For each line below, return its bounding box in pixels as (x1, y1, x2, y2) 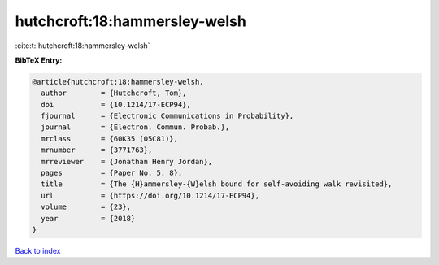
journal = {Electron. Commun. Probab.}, (41, 123, 230, 132)
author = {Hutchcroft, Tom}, (41, 89, 187, 98)
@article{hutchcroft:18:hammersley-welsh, (32, 77, 204, 86)
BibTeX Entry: (15, 55, 63, 65)
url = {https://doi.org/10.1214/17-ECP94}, (41, 191, 260, 200)
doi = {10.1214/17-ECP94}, (41, 100, 191, 109)
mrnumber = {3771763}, (41, 146, 153, 154)
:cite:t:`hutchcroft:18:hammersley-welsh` (15, 41, 150, 50)
